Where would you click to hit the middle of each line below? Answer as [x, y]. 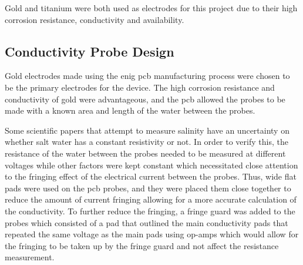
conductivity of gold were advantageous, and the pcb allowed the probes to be [145, 99]
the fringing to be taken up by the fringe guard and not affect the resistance [142, 245]
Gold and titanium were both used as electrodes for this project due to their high [151, 8]
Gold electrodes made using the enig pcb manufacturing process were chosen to [147, 76]
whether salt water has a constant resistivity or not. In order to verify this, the [147, 142]
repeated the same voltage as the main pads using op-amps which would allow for [152, 234]
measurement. [30, 257]
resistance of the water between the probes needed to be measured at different [145, 153]
